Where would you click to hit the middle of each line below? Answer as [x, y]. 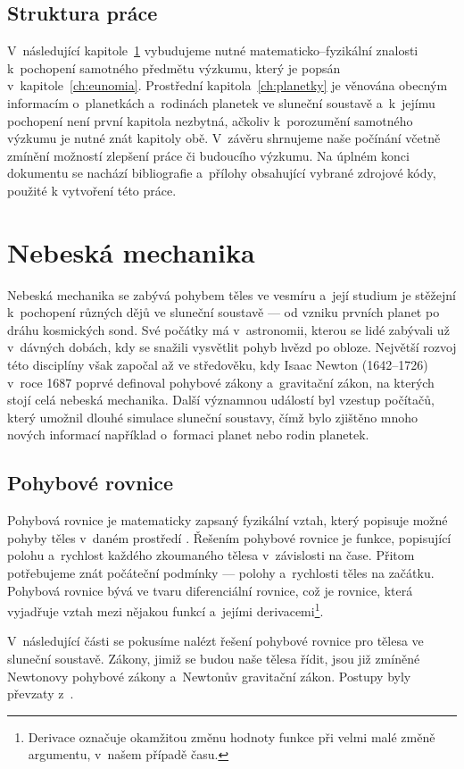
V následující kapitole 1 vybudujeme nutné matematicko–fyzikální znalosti [213, 50]
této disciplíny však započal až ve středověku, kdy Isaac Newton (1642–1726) [218, 365]
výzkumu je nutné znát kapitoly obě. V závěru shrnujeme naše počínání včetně [224, 138]
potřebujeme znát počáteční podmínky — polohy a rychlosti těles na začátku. [221, 573]
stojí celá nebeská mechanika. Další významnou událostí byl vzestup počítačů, [221, 400]
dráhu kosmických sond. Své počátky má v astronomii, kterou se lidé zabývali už [228, 329]
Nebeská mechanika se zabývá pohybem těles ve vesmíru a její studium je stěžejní [232, 294]
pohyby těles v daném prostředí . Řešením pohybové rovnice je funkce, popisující [229, 537]
